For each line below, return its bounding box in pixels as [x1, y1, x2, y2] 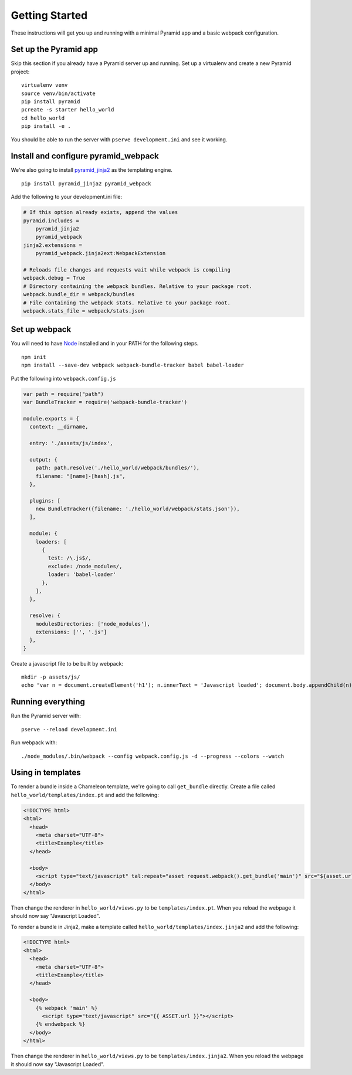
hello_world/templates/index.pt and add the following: [11, 791, 160, 798]
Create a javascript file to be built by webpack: [11, 660, 123, 667]
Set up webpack [11, 324, 72, 334]
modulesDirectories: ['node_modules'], [35, 620, 151, 627]
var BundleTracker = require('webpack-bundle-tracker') [23, 399, 188, 405]
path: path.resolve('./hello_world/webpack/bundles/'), [35, 464, 200, 472]
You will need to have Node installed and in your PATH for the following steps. [11, 340, 199, 347]
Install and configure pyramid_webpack [11, 151, 159, 161]
